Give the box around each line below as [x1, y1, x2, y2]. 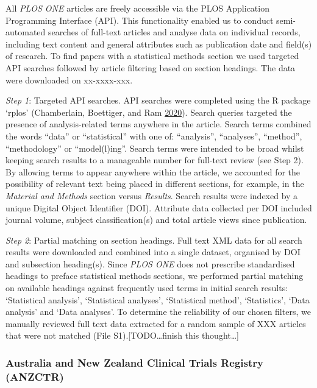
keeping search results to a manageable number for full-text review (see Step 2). [5, 153, 304, 166]
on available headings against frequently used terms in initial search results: [5, 281, 288, 294]
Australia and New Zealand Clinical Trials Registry [5, 354, 263, 370]
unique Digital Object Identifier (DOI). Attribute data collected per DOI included [5, 201, 312, 214]
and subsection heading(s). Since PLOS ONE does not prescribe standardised [5, 257, 295, 270]
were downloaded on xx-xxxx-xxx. [5, 73, 133, 86]
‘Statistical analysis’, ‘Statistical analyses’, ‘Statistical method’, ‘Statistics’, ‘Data [5, 293, 310, 306]
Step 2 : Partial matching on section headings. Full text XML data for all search [5, 233, 302, 246]
